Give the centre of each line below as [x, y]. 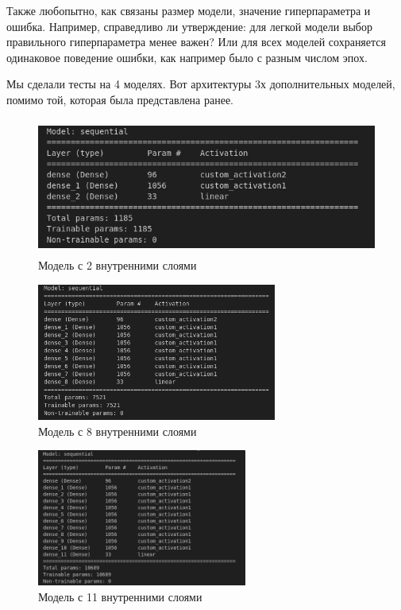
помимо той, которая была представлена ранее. [120, 99]
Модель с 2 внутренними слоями [118, 265]
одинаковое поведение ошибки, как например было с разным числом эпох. [187, 57]
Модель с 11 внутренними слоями [120, 596]
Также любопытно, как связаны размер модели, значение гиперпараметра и [189, 10]
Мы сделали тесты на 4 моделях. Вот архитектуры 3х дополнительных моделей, [201, 84]
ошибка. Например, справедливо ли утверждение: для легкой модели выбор [189, 26]
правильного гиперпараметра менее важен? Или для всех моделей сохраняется [196, 42]
